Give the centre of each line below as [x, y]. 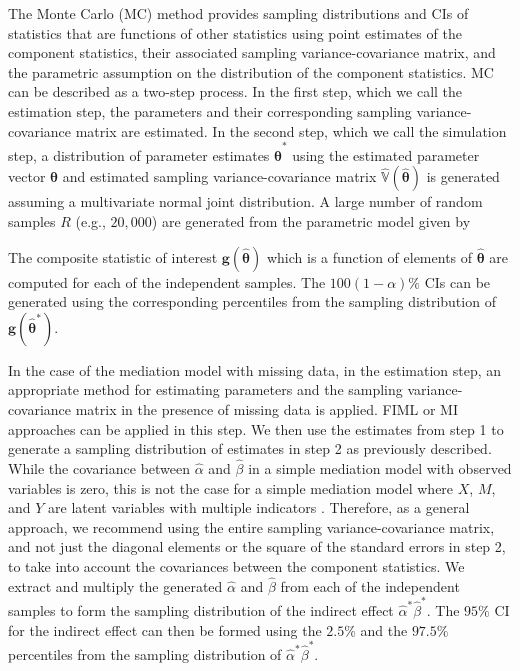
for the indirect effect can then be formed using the [165, 629]
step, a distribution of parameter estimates [139, 154]
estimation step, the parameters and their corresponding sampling [210, 110]
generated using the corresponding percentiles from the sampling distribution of [252, 301]
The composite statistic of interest [113, 256]
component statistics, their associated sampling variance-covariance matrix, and [252, 52]
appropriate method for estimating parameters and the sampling [205, 389]
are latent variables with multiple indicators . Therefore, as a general [259, 507]
